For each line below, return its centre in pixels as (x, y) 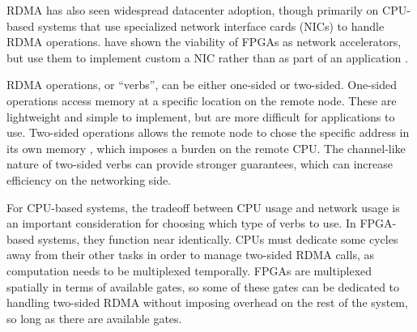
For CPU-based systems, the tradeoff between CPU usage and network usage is (203, 207)
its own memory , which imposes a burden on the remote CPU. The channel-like (206, 148)
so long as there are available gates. (94, 318)
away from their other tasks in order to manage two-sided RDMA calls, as (190, 255)
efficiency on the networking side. (89, 179)
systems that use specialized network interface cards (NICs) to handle (211, 26)
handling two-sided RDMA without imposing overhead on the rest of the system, (207, 302)
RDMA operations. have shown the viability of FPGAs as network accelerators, (204, 42)
